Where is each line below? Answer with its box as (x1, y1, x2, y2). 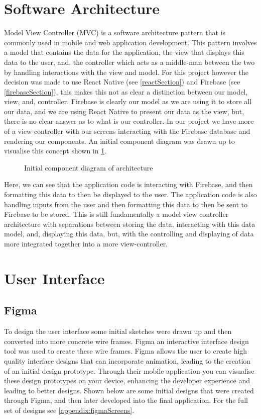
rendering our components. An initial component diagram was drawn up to (4, 135, 235, 146)
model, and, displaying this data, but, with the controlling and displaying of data (4, 228, 254, 239)
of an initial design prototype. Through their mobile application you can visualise (4, 365, 254, 376)
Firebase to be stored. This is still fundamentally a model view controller (4, 209, 229, 219)
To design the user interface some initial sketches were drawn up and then (4, 326, 232, 337)
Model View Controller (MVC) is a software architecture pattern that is (4, 27, 226, 38)
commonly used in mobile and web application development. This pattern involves (4, 37, 257, 47)
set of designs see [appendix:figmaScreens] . (4, 404, 135, 415)
